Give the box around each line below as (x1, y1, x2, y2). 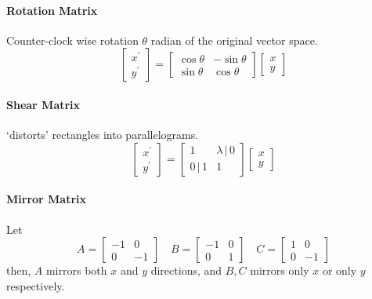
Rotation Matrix (6, 2, 98, 18)
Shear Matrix (6, 96, 81, 112)
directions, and (150, 262, 222, 279)
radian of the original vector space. (150, 31, 318, 48)
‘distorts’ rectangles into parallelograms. (6, 126, 199, 143)
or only (322, 262, 357, 279)
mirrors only (250, 262, 309, 279)
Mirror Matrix (6, 191, 87, 207)
